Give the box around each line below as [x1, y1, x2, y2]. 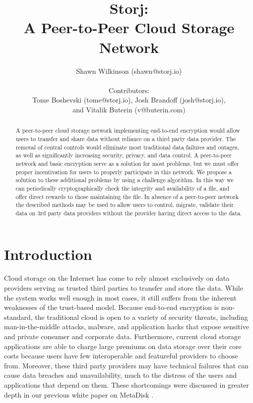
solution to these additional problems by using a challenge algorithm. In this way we [15, 176, 234, 184]
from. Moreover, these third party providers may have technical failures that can [4, 360, 249, 370]
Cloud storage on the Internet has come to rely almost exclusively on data [4, 273, 230, 283]
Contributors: [108, 85, 150, 95]
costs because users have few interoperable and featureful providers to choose [4, 351, 238, 361]
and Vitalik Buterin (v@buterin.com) [72, 104, 186, 114]
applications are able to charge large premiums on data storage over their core [4, 341, 242, 351]
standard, [4, 311, 33, 322]
